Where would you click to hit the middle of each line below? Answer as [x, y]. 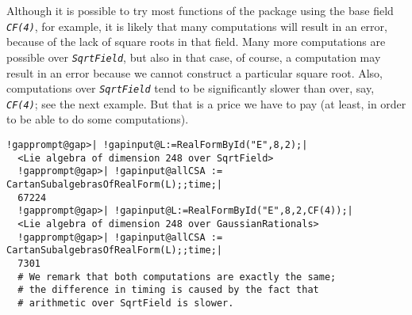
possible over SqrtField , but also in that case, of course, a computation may [194, 57]
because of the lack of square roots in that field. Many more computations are [196, 42]
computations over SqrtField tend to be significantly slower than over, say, [191, 88]
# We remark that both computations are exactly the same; [177, 277]
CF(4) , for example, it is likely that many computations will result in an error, [197, 26]
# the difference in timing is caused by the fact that [168, 290]
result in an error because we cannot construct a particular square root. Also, [195, 72]
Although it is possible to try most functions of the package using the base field [200, 10]
